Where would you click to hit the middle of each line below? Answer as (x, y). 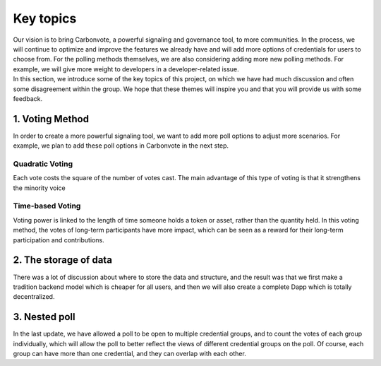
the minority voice (40, 188)
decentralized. (34, 297)
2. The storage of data (63, 260)
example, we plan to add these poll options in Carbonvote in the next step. (121, 146)
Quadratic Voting (43, 164)
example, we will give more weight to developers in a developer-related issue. (126, 69)
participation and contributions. (59, 240)
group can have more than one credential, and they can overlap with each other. (129, 354)
